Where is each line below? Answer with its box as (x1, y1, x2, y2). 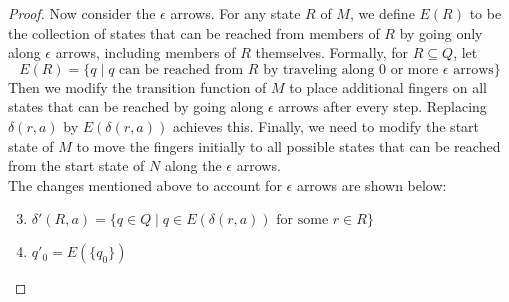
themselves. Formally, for (255, 42, 409, 63)
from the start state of (8, 155, 145, 176)
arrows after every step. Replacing (278, 96, 487, 117)
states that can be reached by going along (8, 96, 264, 117)
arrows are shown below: (296, 174, 447, 195)
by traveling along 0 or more (263, 62, 439, 77)
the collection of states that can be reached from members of (8, 22, 380, 43)
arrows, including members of (55, 42, 236, 63)
